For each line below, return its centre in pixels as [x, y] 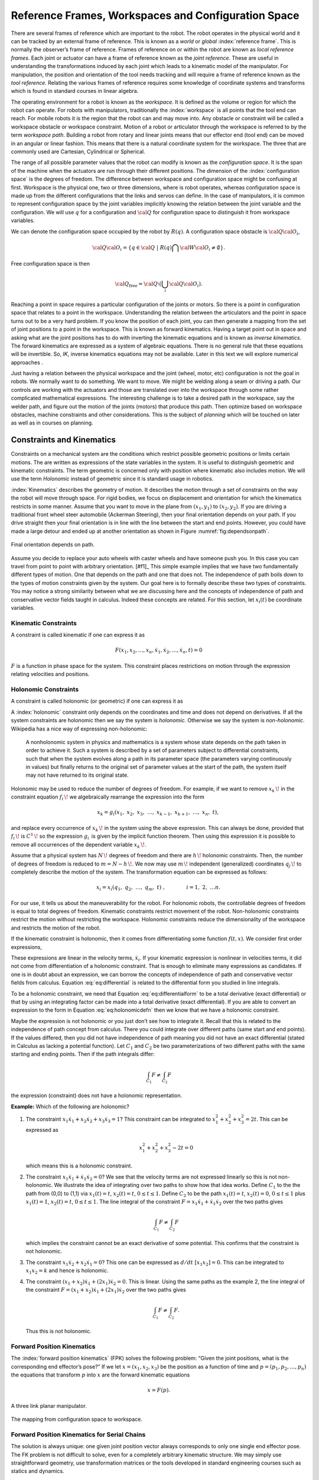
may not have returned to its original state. [77, 775]
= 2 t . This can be [267, 1119]
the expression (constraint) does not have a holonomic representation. [97, 1096]
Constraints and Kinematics [64, 440]
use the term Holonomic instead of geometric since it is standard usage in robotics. [112, 479]
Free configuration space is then [51, 264]
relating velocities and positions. [50, 674]
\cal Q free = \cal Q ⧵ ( [138, 284]
